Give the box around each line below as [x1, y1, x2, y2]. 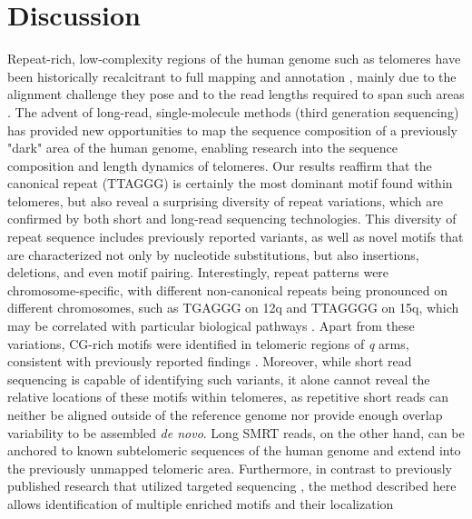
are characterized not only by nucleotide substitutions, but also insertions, [7, 245, 419, 264]
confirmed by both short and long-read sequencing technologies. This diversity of [7, 209, 457, 228]
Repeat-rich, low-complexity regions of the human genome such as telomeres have [7, 49, 461, 68]
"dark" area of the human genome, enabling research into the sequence [7, 138, 398, 157]
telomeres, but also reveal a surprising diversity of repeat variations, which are [7, 191, 443, 210]
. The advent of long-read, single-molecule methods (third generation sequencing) [7, 102, 459, 121]
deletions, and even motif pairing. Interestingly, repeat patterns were [7, 263, 389, 282]
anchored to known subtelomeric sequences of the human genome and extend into [7, 441, 461, 460]
